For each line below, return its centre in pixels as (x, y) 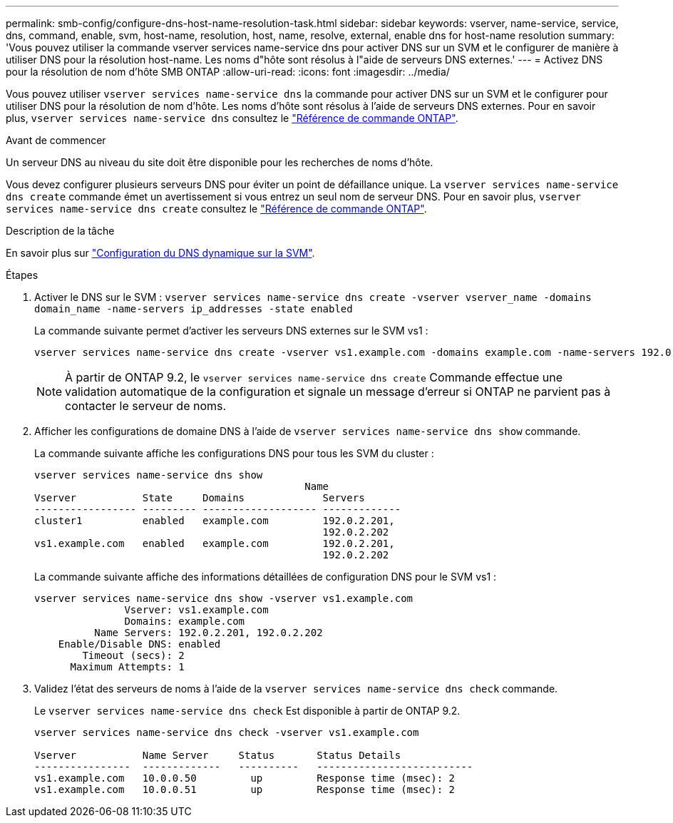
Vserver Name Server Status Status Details (218, 755)
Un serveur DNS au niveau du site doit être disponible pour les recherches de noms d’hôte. (220, 162)
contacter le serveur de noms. (146, 406)
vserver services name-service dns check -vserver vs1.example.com (227, 732)
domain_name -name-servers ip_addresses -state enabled (194, 309)
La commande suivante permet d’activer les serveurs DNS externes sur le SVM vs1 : (231, 331)
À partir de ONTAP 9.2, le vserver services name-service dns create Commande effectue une (314, 377)
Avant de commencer (56, 140)
